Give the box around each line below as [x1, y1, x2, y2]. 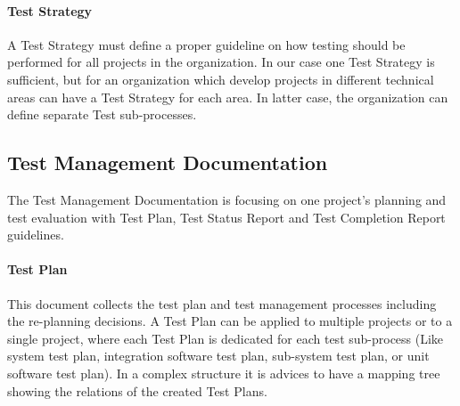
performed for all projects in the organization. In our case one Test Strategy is [7, 53, 435, 71]
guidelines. [7, 225, 64, 244]
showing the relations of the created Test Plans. [7, 381, 267, 400]
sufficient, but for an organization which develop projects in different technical [7, 69, 434, 88]
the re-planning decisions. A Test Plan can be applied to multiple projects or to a [7, 312, 453, 330]
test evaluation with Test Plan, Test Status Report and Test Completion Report [7, 207, 446, 226]
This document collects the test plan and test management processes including [7, 294, 437, 313]
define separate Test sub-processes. [7, 105, 197, 124]
